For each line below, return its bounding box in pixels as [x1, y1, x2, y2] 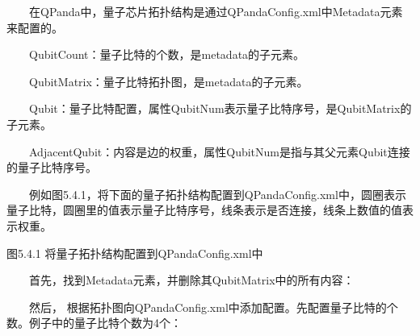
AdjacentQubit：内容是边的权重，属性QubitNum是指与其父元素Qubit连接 [29, 143, 410, 160]
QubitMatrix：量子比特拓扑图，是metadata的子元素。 [29, 73, 309, 89]
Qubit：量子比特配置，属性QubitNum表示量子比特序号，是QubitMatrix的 [29, 100, 412, 117]
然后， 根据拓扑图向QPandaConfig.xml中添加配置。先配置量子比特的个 [29, 298, 398, 315]
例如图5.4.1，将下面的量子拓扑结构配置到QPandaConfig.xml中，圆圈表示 [29, 185, 406, 202]
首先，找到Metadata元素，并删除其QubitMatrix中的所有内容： [29, 272, 355, 288]
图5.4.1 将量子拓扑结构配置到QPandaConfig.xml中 [6, 244, 263, 261]
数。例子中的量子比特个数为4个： [6, 314, 182, 331]
